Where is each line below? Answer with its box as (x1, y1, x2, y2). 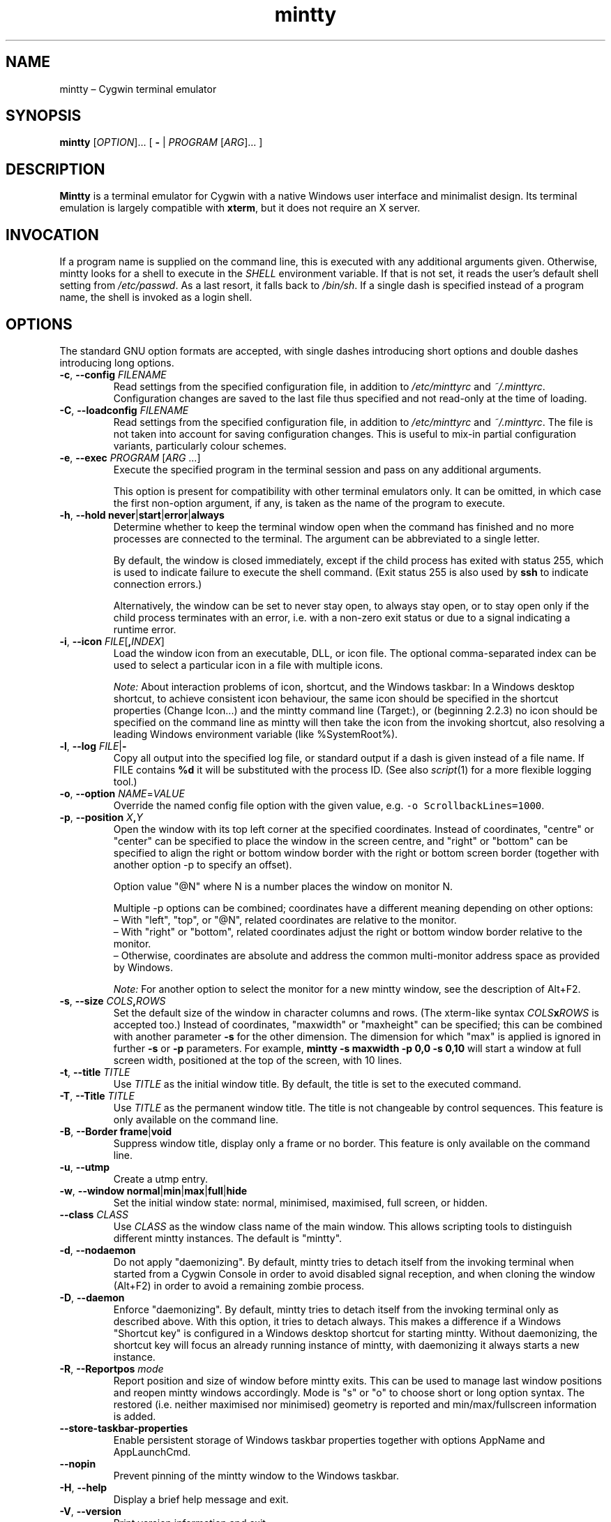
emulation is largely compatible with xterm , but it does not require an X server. (59, 202, 421, 214)
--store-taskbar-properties (59, 1421, 188, 1434)
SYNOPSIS (6, 107, 82, 125)
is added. (113, 1410, 156, 1422)
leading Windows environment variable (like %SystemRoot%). (113, 727, 398, 740)
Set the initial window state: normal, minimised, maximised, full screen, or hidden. (113, 1196, 488, 1209)
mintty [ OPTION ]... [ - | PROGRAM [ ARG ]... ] (59, 136, 263, 149)
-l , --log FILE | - (59, 739, 127, 752)
